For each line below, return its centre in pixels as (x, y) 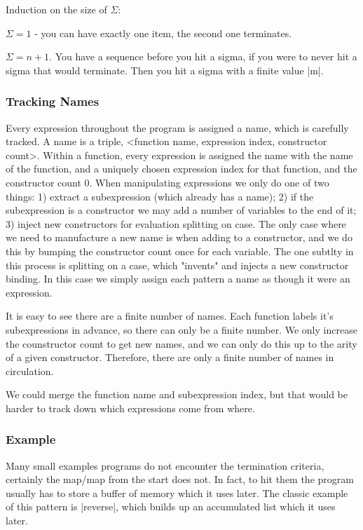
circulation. (30, 371)
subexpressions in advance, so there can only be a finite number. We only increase (181, 329)
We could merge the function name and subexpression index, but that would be (177, 394)
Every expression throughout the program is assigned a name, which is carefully (177, 127)
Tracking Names (53, 101)
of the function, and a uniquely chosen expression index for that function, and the (181, 169)
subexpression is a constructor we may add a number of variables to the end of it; (181, 210)
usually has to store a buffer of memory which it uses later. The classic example (177, 492)
